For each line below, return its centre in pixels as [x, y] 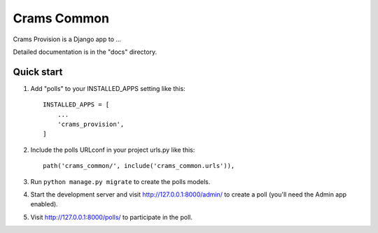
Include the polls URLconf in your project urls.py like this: [113, 150]
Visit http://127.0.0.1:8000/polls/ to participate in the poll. [111, 217]
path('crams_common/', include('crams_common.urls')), [139, 166]
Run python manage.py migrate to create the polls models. [120, 181]
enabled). [44, 204]
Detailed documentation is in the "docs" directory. [85, 52]
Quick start [38, 72]
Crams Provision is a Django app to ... [67, 39]
